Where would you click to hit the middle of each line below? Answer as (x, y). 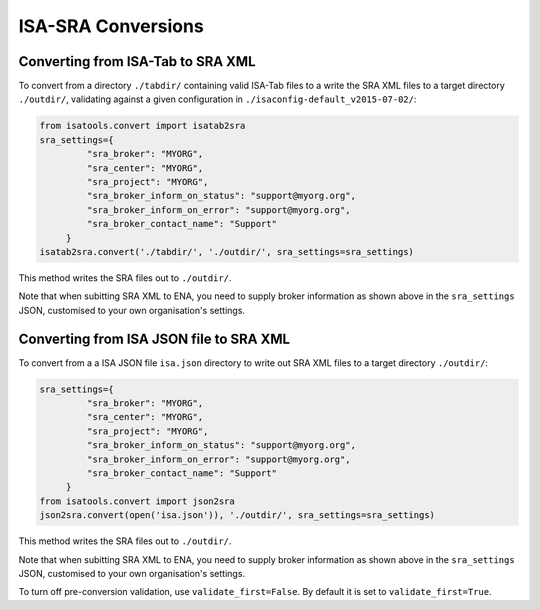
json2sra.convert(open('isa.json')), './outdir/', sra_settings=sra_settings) (237, 515)
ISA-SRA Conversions (111, 26)
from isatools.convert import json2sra (137, 501)
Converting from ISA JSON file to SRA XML (154, 338)
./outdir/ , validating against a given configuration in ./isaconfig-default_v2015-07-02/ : (217, 99)
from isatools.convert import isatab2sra (142, 126)
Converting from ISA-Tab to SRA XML (137, 61)
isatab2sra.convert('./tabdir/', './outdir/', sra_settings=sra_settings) (227, 251)
